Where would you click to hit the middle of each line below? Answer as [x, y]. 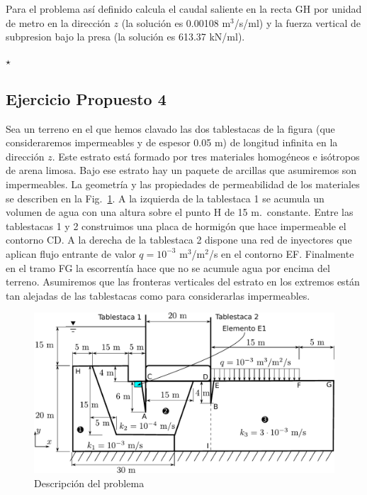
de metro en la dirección [58, 22]
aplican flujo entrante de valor [71, 253]
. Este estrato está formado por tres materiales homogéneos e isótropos [206, 156]
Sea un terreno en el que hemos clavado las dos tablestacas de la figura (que [170, 128]
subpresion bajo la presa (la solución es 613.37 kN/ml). [125, 37]
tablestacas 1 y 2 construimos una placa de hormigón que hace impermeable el [176, 225]
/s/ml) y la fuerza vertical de [297, 22]
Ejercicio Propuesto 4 [86, 98]
